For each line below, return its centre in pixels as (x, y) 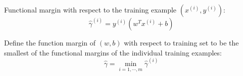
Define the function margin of (50, 42)
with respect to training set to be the (181, 42)
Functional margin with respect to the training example (90, 9)
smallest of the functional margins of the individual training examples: (113, 52)
